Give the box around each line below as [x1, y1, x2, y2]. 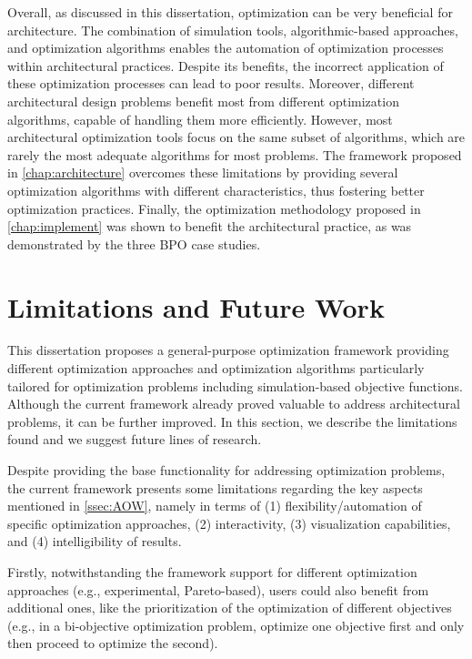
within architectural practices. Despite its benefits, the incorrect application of [7, 56, 444, 75]
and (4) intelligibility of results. [7, 532, 182, 551]
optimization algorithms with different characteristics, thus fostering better [7, 180, 425, 199]
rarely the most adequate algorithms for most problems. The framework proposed [7, 145, 462, 164]
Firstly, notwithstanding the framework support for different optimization [7, 562, 417, 581]
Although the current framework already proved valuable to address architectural [7, 394, 460, 413]
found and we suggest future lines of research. [7, 430, 262, 449]
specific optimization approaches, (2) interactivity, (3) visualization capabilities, [7, 513, 451, 532]
